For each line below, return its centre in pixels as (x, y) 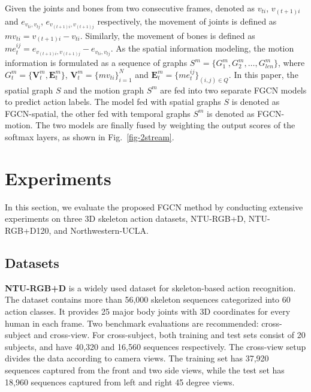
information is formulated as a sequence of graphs (96, 63)
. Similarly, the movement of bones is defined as (167, 35)
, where (291, 63)
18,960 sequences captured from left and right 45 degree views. (120, 382)
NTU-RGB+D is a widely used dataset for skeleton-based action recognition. (150, 287)
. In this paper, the (263, 74)
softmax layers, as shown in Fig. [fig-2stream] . (90, 137)
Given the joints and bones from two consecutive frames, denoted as (130, 8)
